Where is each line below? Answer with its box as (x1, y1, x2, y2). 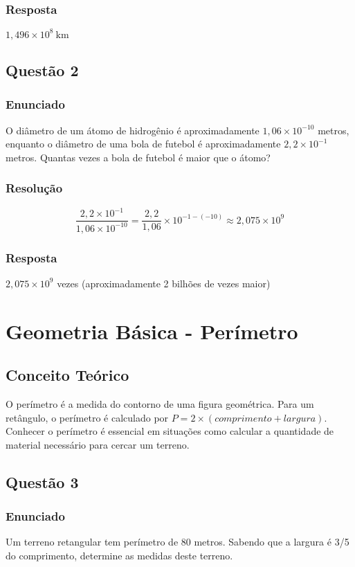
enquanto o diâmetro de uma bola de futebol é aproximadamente (6, 136, 281, 151)
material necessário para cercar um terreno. (6, 437, 190, 451)
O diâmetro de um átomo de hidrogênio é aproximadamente (6, 123, 260, 137)
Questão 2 (6, 60, 79, 81)
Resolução (6, 179, 63, 197)
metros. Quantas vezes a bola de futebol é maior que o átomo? (6, 150, 271, 164)
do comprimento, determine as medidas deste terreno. (6, 548, 233, 562)
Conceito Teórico (6, 364, 129, 386)
